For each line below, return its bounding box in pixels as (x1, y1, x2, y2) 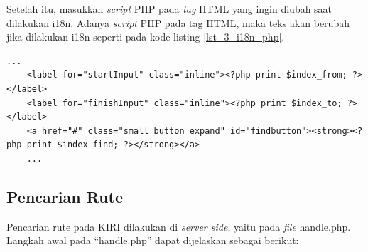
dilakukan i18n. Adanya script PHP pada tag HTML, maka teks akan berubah (6, 15, 350, 30)
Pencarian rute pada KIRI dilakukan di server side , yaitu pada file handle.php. (6, 219, 351, 233)
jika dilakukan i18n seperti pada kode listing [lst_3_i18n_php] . (6, 29, 285, 44)
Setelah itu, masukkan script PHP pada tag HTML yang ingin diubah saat (6, 1, 332, 16)
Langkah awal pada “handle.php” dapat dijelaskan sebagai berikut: (6, 233, 299, 248)
